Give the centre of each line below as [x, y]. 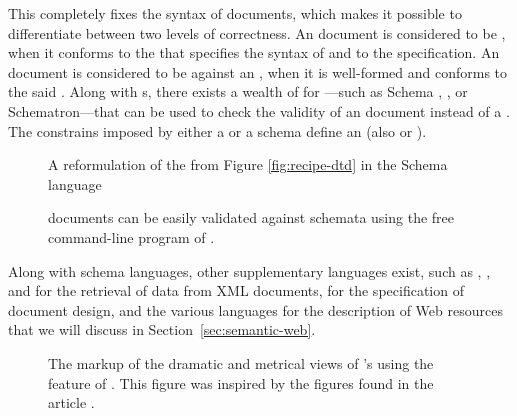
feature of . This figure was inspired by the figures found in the [241, 382]
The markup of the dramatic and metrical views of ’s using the [241, 362]
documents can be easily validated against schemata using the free [251, 217]
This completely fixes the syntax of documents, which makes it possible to [235, 13]
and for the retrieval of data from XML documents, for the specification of [236, 290]
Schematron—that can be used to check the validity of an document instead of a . [259, 110]
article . [71, 402]
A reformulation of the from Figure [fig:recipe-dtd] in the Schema [248, 164]
